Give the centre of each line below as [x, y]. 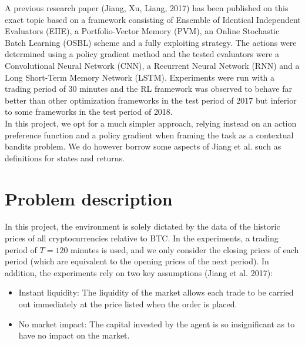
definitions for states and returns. [65, 157]
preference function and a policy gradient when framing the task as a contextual [149, 135]
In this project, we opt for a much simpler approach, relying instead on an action [151, 123]
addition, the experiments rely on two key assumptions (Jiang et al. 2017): [139, 272]
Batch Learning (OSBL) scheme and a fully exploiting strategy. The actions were [151, 42]
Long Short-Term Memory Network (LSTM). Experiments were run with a [140, 77]
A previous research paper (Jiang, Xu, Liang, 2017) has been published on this [147, 8]
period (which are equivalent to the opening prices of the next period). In [137, 261]
